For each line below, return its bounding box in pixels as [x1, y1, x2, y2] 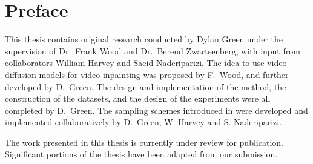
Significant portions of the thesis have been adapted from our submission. [5, 148, 278, 160]
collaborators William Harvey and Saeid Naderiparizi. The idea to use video [5, 56, 287, 69]
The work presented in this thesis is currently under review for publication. [5, 136, 283, 148]
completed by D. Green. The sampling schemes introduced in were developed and [5, 103, 308, 116]
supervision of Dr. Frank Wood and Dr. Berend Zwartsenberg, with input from [5, 44, 300, 57]
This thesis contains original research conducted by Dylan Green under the [5, 33, 283, 45]
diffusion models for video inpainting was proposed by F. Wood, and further [5, 68, 289, 80]
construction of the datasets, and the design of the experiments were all [5, 92, 271, 105]
